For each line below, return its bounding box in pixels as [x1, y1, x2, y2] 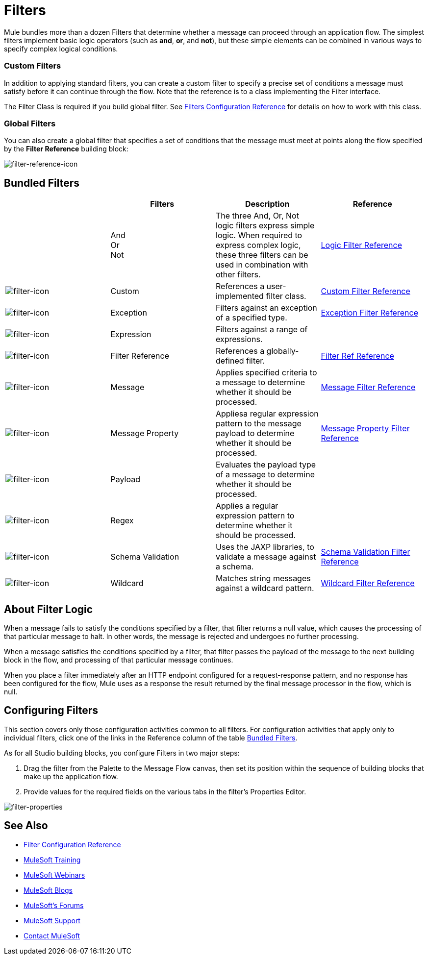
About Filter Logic [4, 603, 93, 615]
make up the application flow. [24, 772, 118, 781]
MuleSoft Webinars [24, 870, 85, 879]
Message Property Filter [321, 423, 410, 434]
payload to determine [216, 428, 295, 439]
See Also [4, 819, 48, 832]
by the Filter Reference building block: [4, 145, 128, 153]
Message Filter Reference [321, 382, 416, 393]
